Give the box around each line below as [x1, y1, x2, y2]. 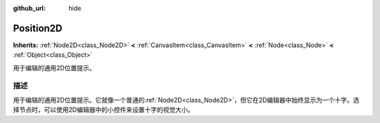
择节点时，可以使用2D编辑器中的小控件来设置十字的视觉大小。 [13, 105, 194, 114]
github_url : [13, 4, 46, 12]
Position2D [13, 22, 63, 34]
